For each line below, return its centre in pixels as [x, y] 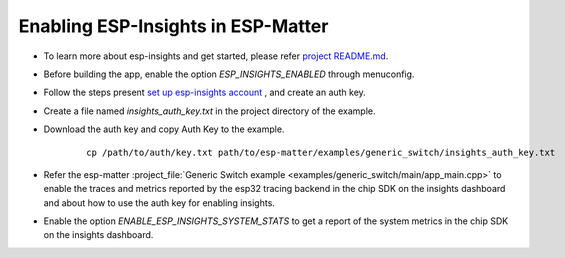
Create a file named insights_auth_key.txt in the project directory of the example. [209, 111]
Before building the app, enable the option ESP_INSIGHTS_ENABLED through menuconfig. [229, 74]
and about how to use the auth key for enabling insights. [159, 202]
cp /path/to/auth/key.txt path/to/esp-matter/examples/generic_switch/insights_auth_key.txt [321, 152]
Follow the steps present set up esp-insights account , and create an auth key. [205, 92]
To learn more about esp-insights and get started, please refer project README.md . [216, 56]
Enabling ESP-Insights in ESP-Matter [173, 26]
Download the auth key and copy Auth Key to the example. [164, 129]
